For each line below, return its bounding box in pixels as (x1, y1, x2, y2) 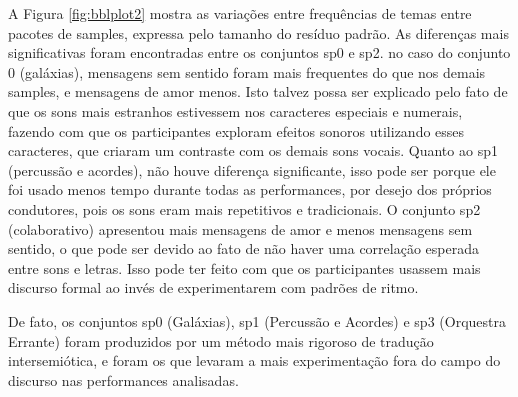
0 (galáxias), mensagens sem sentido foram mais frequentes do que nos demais (8, 61, 486, 82)
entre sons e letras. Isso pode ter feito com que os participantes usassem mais (8, 257, 481, 278)
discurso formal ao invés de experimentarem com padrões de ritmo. (8, 277, 419, 298)
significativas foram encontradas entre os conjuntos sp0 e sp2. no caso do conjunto (8, 42, 511, 63)
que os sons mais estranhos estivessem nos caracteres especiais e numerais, (8, 100, 463, 121)
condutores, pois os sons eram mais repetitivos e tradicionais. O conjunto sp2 (8, 198, 481, 219)
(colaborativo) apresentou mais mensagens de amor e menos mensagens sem (8, 218, 473, 239)
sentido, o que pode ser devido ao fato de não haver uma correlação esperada (8, 238, 479, 259)
